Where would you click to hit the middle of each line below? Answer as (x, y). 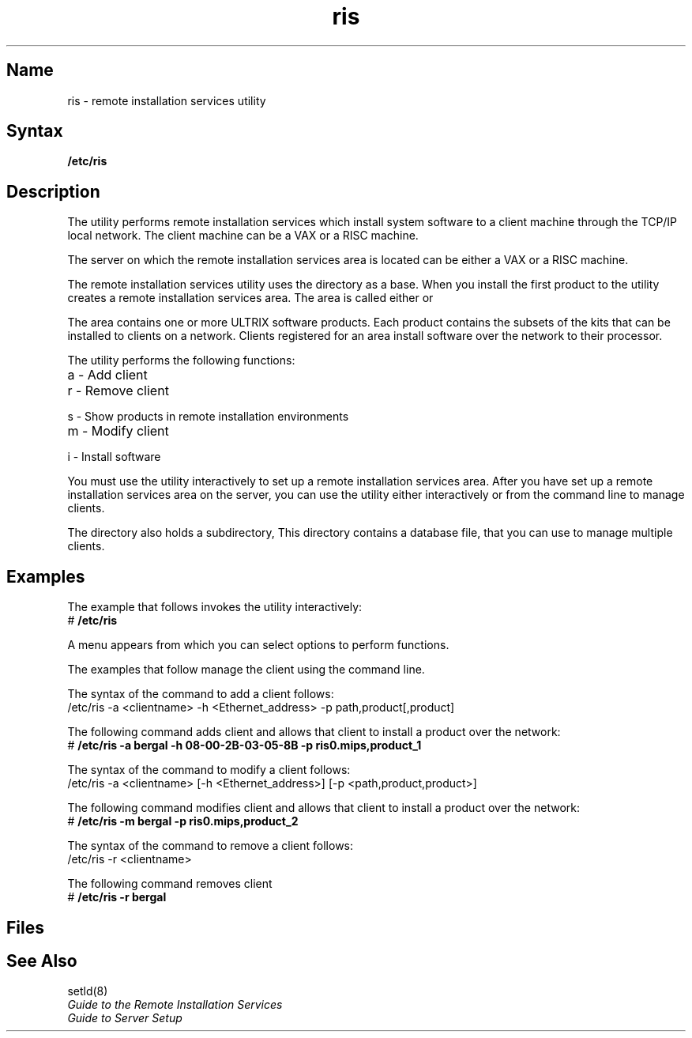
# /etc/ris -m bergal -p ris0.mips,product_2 (183, 821)
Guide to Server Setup (125, 1018)
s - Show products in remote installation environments (208, 417)
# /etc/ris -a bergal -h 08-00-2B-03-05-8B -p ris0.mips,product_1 (244, 745)
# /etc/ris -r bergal (117, 897)
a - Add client (107, 375)
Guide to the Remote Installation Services (175, 1005)
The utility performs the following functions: (181, 360)
